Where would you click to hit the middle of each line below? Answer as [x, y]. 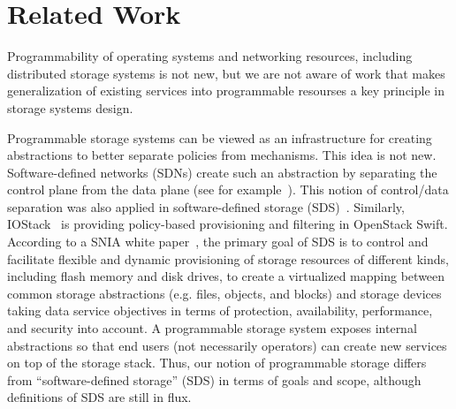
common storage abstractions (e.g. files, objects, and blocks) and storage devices [224, 293]
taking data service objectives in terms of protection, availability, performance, [220, 311]
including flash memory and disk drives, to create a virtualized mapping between [226, 276]
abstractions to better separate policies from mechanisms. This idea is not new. [222, 155]
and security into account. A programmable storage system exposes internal [212, 328]
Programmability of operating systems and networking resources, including [210, 56]
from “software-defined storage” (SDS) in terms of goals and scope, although [214, 379]
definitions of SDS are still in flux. [99, 397]
